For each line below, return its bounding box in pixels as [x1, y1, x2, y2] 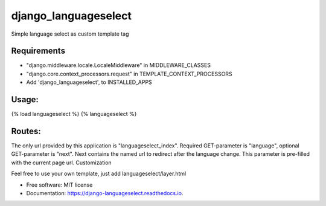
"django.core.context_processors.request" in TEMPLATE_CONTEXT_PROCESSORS [26, 70, 232, 77]
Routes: [11, 126, 42, 136]
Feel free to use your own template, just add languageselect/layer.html [11, 170, 187, 178]
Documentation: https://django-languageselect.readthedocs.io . [26, 190, 184, 196]
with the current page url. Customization [11, 159, 112, 166]
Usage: [11, 94, 39, 105]
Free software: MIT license [26, 181, 93, 188]
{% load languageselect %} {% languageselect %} [11, 111, 137, 118]
